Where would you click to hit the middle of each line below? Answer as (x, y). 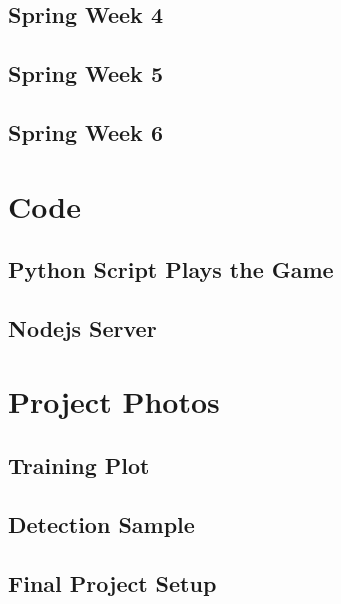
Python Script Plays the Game (171, 269)
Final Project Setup (112, 582)
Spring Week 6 (85, 131)
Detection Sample (101, 523)
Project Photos (114, 401)
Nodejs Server (82, 327)
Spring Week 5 (85, 73)
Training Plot (79, 465)
